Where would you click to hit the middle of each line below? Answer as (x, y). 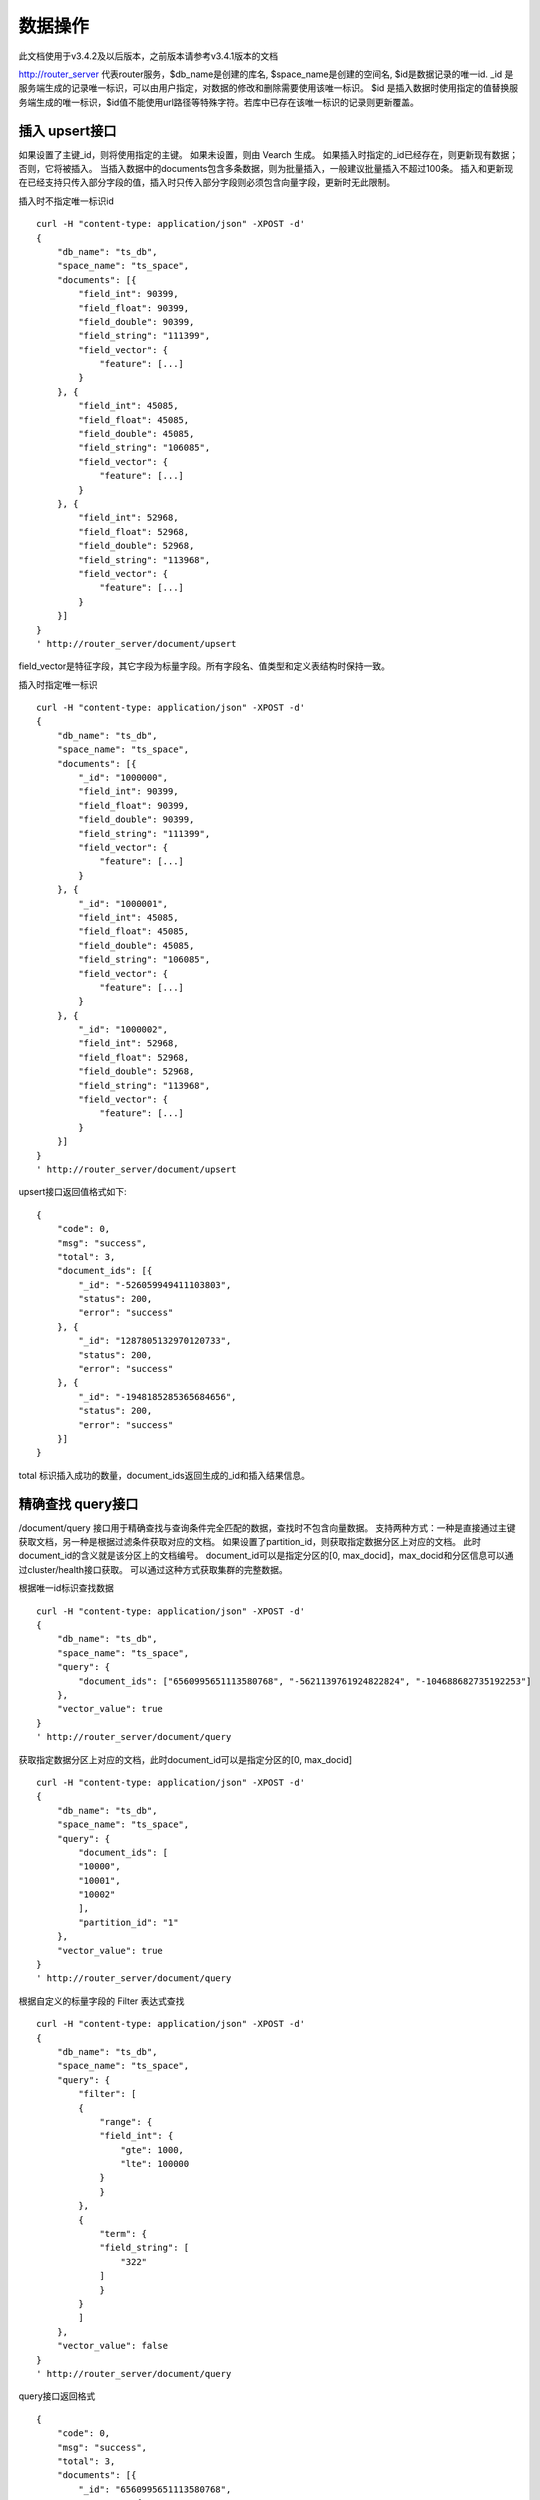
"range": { (126, 2121)
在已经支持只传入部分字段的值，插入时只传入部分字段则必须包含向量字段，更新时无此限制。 (206, 182)
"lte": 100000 (155, 2164)
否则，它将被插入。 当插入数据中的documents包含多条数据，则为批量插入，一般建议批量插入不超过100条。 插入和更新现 (266, 169)
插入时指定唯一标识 (58, 684)
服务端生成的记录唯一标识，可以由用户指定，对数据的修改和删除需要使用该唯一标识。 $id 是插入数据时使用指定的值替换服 (268, 88)
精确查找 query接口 (78, 1503)
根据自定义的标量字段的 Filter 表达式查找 (101, 2001)
